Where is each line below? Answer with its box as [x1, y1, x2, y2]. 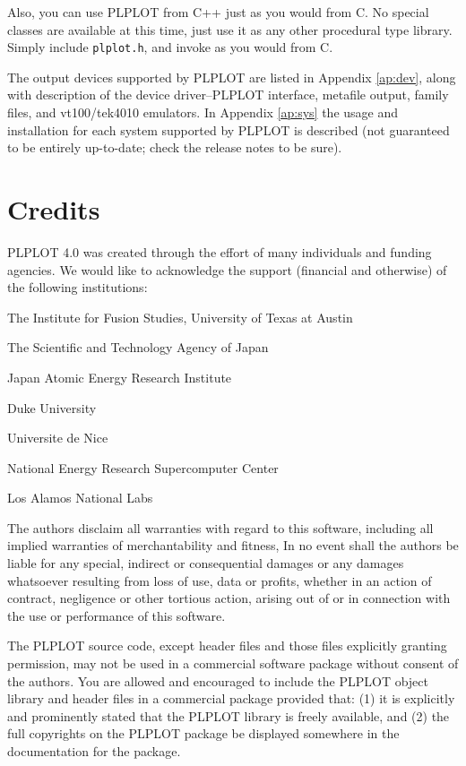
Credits [7, 191, 100, 227]
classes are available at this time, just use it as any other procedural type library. [7, 20, 453, 39]
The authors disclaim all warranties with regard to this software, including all [7, 518, 434, 537]
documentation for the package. [7, 742, 181, 760]
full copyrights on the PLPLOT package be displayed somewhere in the [7, 724, 400, 743]
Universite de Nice [7, 428, 108, 447]
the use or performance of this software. [7, 606, 226, 624]
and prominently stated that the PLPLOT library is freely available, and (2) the [7, 706, 450, 725]
